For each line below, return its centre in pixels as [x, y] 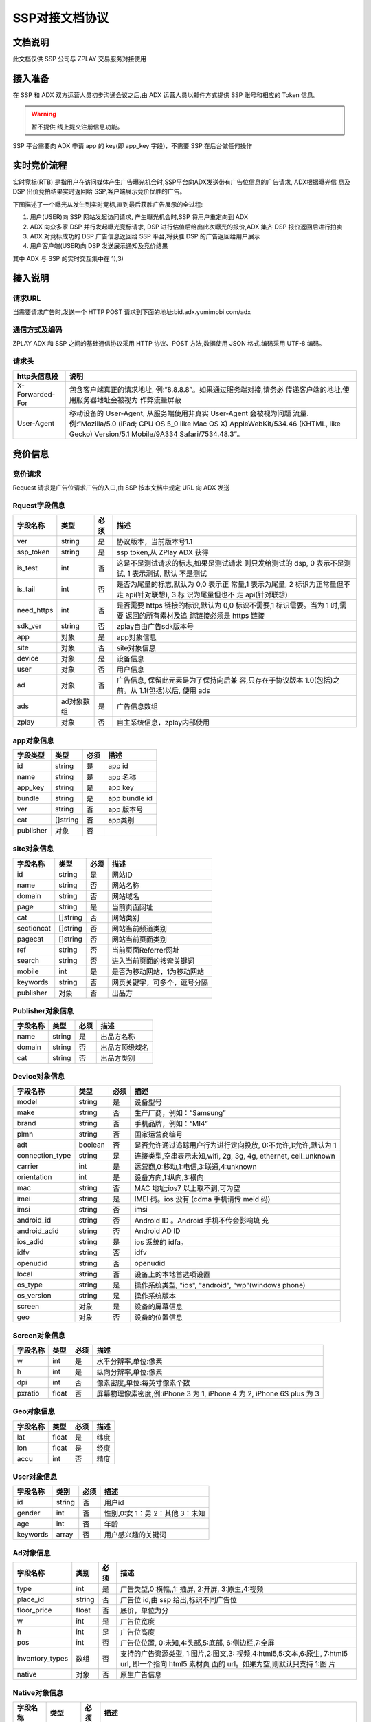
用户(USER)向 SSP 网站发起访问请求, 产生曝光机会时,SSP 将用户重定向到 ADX [139, 217]
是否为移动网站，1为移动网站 [158, 971]
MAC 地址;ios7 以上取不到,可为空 [187, 1188]
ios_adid [30, 1242]
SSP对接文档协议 [61, 18]
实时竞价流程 [40, 165]
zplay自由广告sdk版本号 [155, 627]
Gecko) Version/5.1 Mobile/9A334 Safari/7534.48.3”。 [156, 434]
